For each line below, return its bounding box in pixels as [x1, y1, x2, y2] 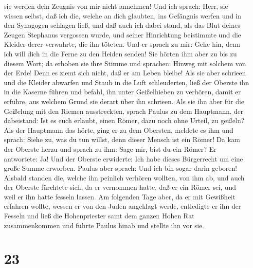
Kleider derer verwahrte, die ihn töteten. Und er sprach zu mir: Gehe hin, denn [4, 39, 240, 49]
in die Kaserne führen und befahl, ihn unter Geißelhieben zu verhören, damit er [4, 87, 241, 97]
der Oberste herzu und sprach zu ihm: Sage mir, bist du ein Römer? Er [4, 143, 217, 154]
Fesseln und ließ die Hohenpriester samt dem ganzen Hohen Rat [4, 211, 195, 221]
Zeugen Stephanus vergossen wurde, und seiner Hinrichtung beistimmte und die [4, 29, 241, 39]
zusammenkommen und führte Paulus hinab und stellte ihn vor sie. [4, 220, 204, 230]
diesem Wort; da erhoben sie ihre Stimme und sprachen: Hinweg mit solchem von [4, 58, 246, 68]
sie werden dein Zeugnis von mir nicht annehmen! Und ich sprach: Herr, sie [4, 1, 228, 11]
